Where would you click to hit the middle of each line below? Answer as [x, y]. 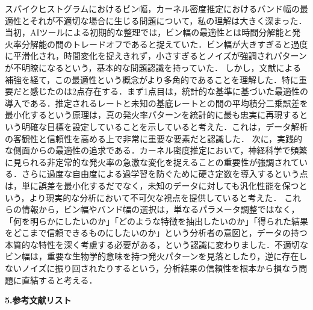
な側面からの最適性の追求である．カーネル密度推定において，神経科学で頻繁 [156, 150]
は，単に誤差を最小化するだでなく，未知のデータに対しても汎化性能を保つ [152, 185]
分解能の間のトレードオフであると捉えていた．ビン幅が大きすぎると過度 [165, 44]
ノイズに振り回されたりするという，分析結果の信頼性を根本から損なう [160, 268]
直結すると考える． [59, 280]
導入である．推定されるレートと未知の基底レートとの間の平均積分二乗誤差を [156, 103]
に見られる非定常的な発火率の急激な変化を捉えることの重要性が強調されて [152, 162]
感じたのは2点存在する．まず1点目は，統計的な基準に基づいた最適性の [169, 91]
